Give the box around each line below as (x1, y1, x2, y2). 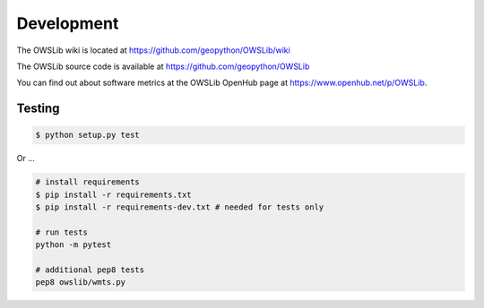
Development (16, 13, 119, 33)
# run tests (35, 227, 89, 237)
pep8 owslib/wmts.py (35, 278, 125, 287)
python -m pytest (35, 240, 112, 250)
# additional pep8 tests (35, 265, 145, 275)
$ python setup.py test (35, 130, 141, 141)
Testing (16, 101, 60, 116)
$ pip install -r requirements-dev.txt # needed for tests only (35, 202, 324, 212)
